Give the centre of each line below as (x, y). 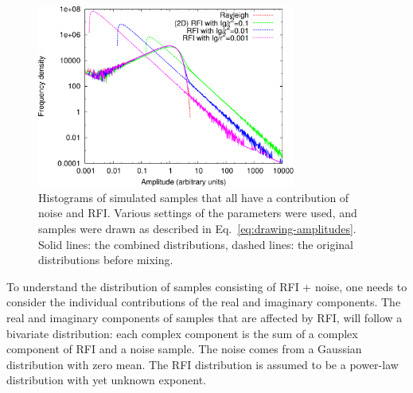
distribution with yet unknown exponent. (107, 380)
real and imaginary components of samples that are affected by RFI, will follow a (205, 317)
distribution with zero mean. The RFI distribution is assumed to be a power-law (203, 364)
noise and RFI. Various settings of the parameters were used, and (198, 213)
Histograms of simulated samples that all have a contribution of (194, 197)
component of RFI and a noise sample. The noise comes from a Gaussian (184, 349)
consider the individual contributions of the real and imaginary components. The (204, 302)
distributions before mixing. (106, 260)
